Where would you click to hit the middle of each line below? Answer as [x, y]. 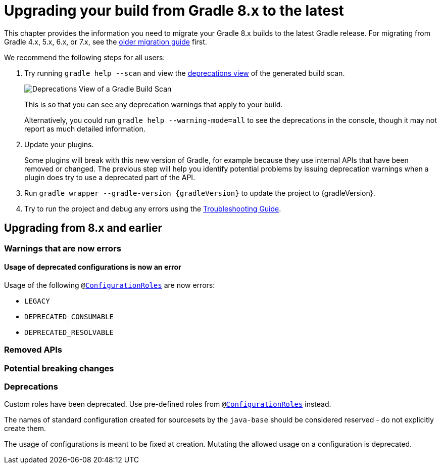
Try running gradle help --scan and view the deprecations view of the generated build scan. [185, 73]
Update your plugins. [59, 144]
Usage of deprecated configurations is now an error [93, 267]
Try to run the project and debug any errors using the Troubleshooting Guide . [153, 208]
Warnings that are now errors [63, 248]
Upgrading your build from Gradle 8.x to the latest [174, 11]
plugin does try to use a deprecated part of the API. [110, 177]
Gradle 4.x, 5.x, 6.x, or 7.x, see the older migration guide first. [106, 41]
